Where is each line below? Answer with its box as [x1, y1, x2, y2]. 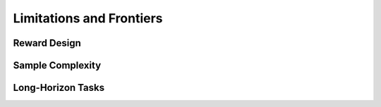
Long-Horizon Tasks [13, 82, 105, 94]
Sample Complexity [13, 59, 102, 71]
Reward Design [13, 37, 81, 49]
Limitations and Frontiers [13, 10, 163, 26]
